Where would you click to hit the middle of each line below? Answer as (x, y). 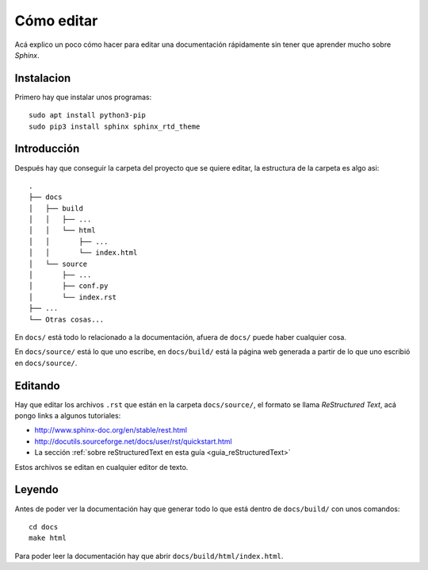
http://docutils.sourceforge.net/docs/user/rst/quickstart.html (134, 441)
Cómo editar (56, 21)
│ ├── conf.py (69, 286)
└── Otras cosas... (67, 319)
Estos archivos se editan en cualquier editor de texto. (101, 467)
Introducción (47, 149)
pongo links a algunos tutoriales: (68, 416)
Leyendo (36, 489)
